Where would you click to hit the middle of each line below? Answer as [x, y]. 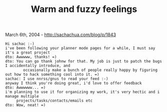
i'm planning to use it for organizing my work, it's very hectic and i [82, 92]
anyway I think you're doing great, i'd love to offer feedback [73, 83]
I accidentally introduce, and [38, 66]
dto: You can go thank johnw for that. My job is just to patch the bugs [84, 61]
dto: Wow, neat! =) [25, 105]
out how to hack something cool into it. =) [52, 74]
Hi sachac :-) [20, 44]
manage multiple [22, 96]
